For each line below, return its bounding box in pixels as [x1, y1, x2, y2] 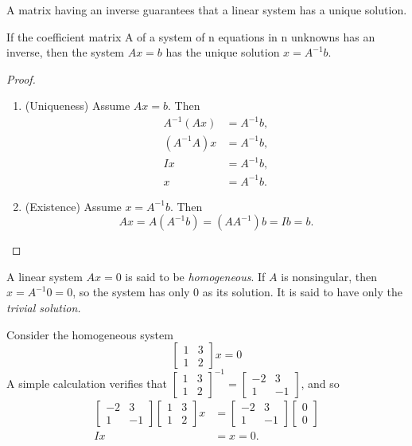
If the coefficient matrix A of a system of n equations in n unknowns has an [6, 28, 375, 45]
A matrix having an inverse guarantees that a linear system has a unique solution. [6, 2, 407, 18]
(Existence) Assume [25, 198, 122, 214]
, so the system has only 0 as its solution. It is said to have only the [72, 284, 402, 300]
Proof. [6, 70, 36, 87]
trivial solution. [6, 299, 81, 315]
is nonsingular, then [281, 268, 378, 284]
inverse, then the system [6, 44, 125, 61]
